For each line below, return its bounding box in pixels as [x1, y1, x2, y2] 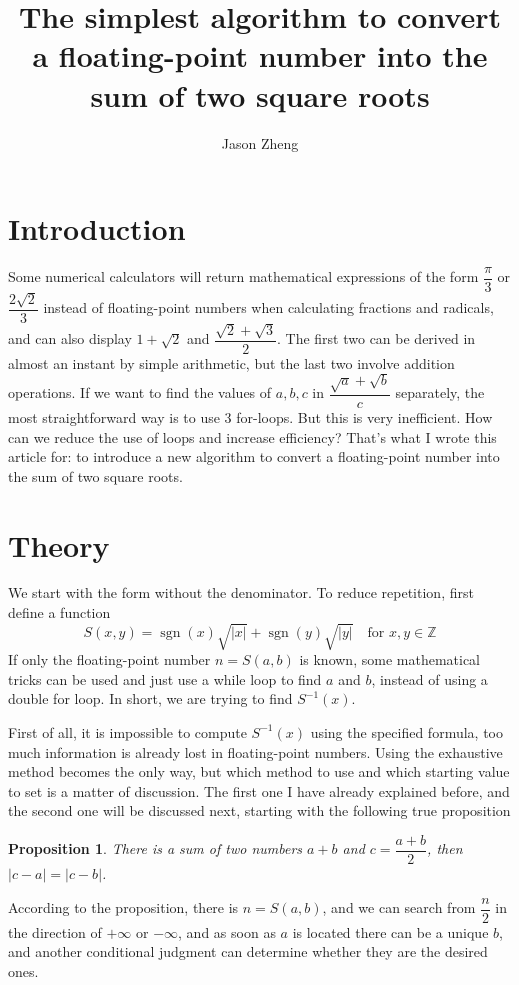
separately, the [395, 382, 485, 403]
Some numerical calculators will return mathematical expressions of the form [8, 266, 479, 287]
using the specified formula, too [310, 721, 503, 742]
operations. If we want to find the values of [8, 382, 272, 403]
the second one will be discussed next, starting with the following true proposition [8, 800, 511, 821]
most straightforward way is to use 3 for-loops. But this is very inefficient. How [8, 406, 493, 427]
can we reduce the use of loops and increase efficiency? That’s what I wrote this [8, 426, 497, 447]
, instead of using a [371, 668, 488, 689]
